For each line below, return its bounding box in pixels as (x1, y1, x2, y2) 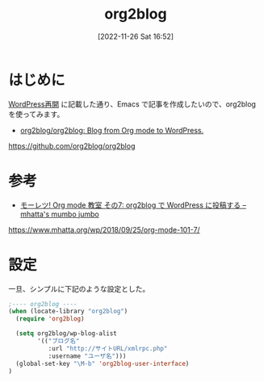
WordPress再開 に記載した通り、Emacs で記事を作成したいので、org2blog (8, 99, 257, 109)
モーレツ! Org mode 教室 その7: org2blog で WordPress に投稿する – (19, 199, 246, 210)
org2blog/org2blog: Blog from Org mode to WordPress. (19, 125, 204, 135)
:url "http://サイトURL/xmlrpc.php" (48, 344, 168, 352)
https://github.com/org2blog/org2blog (8, 141, 136, 150)
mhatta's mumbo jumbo (19, 209, 99, 219)
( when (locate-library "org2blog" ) (8, 308, 128, 316)
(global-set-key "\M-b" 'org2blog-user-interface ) (15, 359, 190, 367)
